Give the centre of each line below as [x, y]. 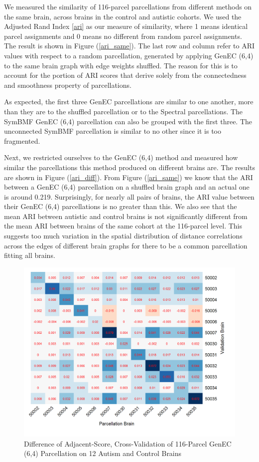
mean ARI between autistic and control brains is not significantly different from [126, 216]
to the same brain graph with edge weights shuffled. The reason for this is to [121, 65]
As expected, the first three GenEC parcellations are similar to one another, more [129, 102]
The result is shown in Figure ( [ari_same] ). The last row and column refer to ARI [129, 46]
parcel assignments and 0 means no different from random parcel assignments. [123, 36]
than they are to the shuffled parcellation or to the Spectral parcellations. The [124, 111]
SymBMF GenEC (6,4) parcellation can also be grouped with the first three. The [128, 121]
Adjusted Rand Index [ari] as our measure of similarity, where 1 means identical [126, 26]
